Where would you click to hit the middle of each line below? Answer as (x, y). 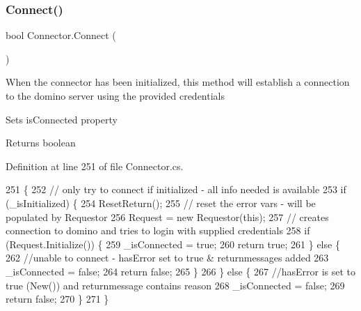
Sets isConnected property (62, 119)
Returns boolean (41, 143)
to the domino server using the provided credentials (115, 96)
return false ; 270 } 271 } (57, 299)
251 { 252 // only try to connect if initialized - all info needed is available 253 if (176, 189)
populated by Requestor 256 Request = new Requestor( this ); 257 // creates (167, 217)
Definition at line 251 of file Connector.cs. (95, 166)
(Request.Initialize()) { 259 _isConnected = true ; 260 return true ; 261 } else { (173, 244)
